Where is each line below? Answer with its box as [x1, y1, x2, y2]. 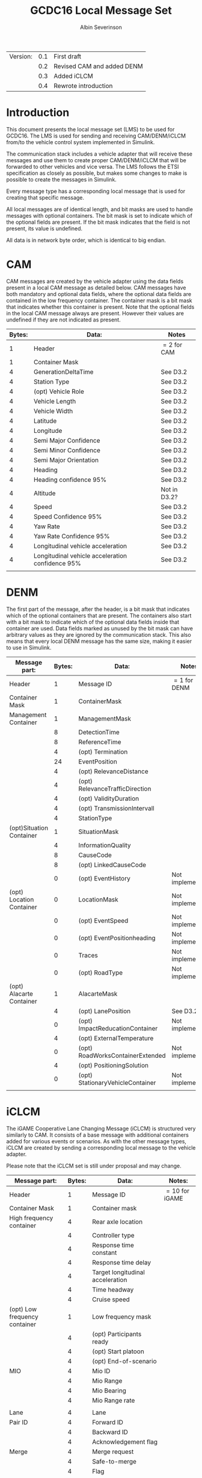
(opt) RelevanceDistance [78, 767, 148, 775]
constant [92, 1248, 117, 1257]
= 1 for [173, 676, 194, 684]
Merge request [92, 1447, 134, 1456]
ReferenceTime [78, 737, 121, 746]
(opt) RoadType [78, 968, 123, 977]
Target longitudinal [92, 1268, 145, 1276]
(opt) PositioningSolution [78, 1061, 149, 1069]
